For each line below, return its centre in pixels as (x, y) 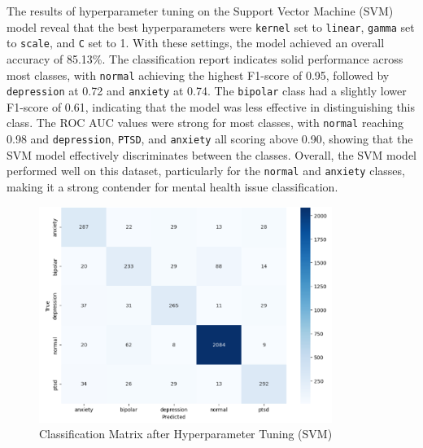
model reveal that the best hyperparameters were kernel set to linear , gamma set (211, 26)
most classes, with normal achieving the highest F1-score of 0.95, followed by (198, 75)
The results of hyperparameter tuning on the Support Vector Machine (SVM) (200, 11)
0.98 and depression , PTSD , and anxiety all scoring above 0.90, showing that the (210, 139)
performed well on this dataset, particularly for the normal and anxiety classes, (206, 171)
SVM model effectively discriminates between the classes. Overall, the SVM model (212, 154)
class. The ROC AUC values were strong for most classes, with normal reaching (205, 123)
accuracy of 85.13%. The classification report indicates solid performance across (205, 58)
